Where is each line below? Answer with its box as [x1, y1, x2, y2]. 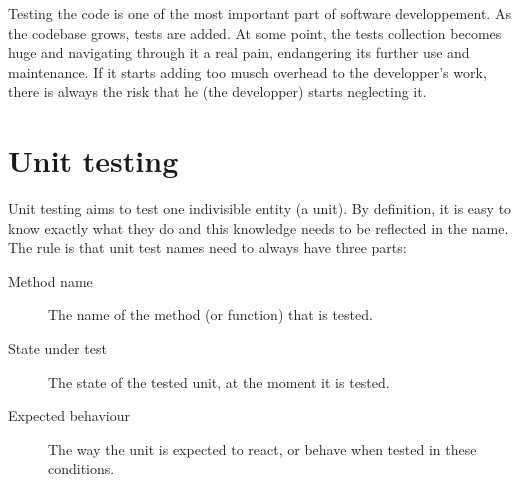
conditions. [48, 458, 115, 479]
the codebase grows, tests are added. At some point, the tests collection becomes [8, 22, 502, 43]
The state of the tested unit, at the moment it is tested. [48, 371, 390, 392]
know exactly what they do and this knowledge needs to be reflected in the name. [8, 217, 509, 238]
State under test [8, 338, 107, 359]
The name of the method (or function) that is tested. [48, 304, 373, 325]
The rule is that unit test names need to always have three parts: [8, 237, 407, 258]
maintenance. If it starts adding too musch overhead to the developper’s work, [8, 61, 487, 82]
